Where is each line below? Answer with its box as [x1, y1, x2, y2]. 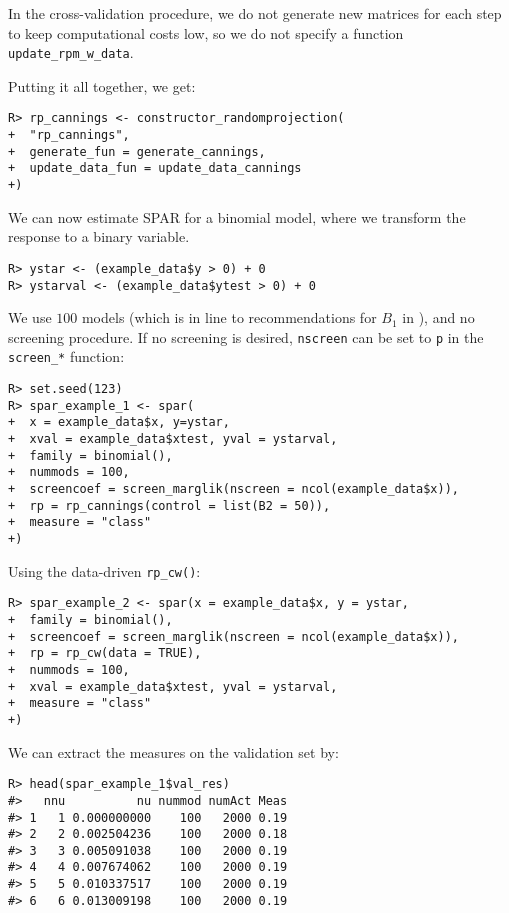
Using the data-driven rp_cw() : [8, 560, 201, 581]
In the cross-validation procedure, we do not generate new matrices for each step [8, 3, 502, 23]
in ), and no [402, 307, 475, 328]
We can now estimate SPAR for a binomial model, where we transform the [8, 206, 466, 227]
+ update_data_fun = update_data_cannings [8, 161, 302, 176]
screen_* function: [8, 346, 125, 367]
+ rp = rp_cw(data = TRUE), [8, 646, 202, 661]
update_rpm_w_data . [8, 42, 134, 63]
